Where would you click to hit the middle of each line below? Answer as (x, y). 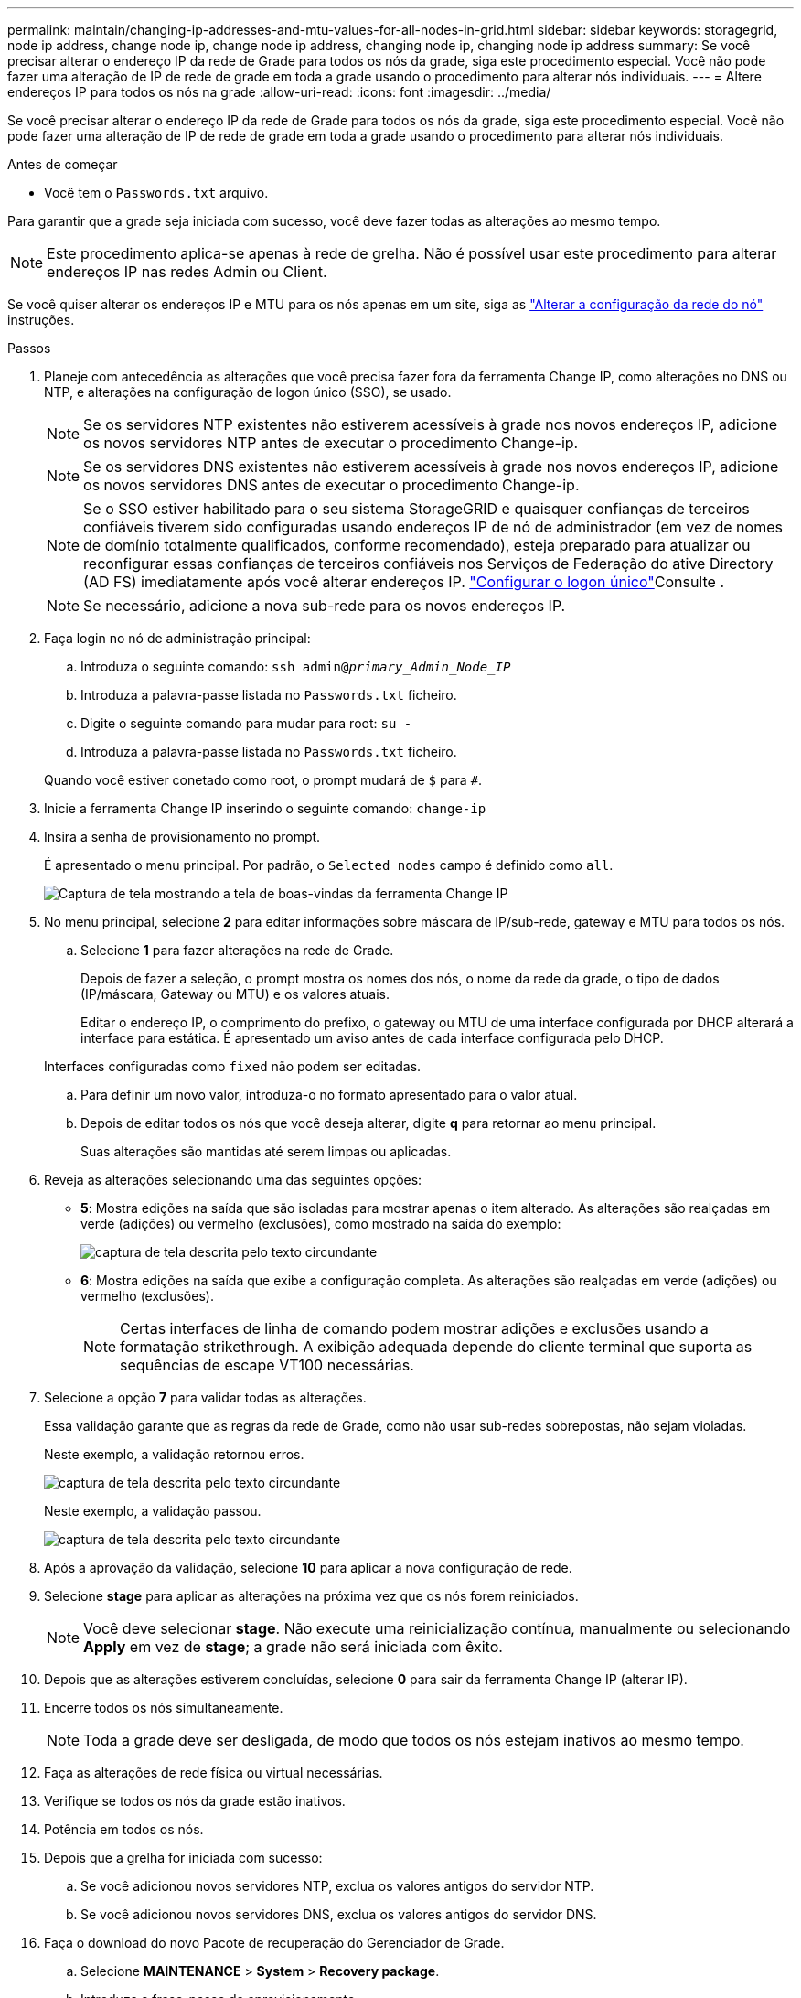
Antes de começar (63, 164)
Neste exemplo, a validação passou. (153, 1511)
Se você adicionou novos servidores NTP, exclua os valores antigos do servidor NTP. (337, 1886)
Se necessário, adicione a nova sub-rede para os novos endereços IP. (325, 606)
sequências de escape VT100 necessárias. (267, 1365)
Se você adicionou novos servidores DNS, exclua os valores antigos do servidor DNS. (339, 1914)
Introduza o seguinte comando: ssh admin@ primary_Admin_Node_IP (296, 666)
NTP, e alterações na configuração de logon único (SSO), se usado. (248, 392)
